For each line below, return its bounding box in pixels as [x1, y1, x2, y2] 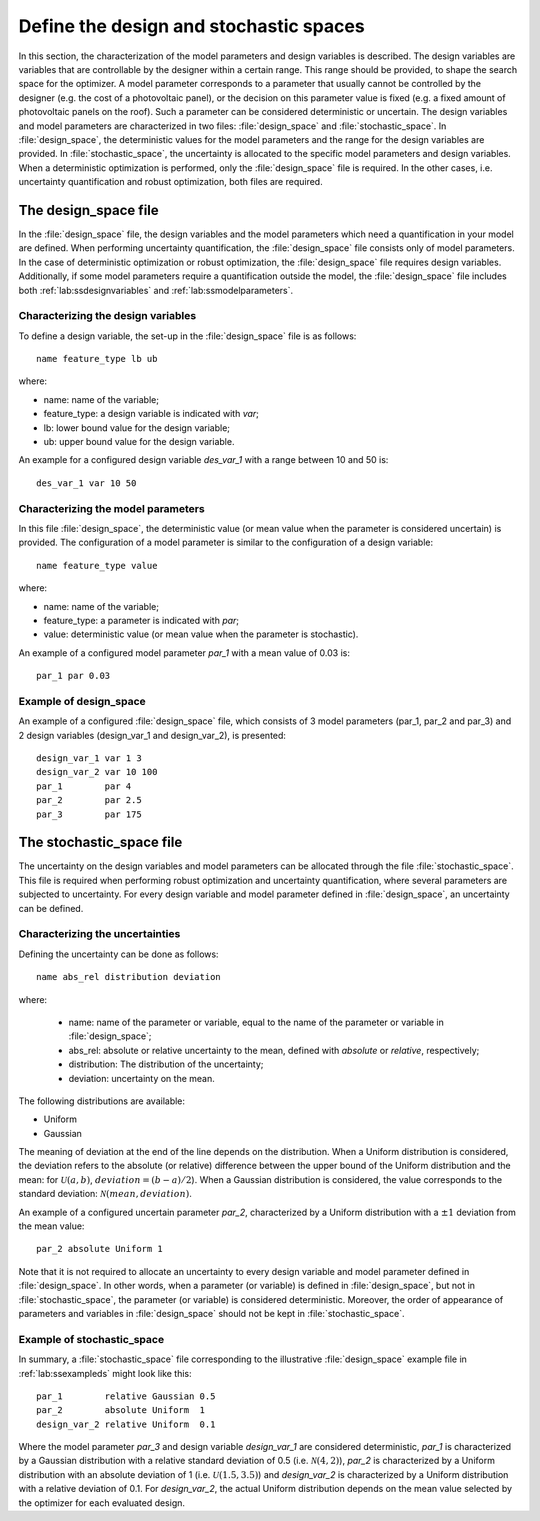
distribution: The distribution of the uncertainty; [68, 1058, 264, 1070]
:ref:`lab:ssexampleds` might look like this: [18, 1367, 192, 1379]
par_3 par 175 [36, 808, 142, 820]
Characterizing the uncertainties [18, 927, 181, 941]
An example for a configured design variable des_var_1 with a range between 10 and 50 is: [18, 454, 389, 466]
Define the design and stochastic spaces [18, 15, 365, 37]
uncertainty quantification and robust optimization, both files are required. [18, 176, 324, 188]
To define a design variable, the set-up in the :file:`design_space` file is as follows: [18, 330, 357, 342]
